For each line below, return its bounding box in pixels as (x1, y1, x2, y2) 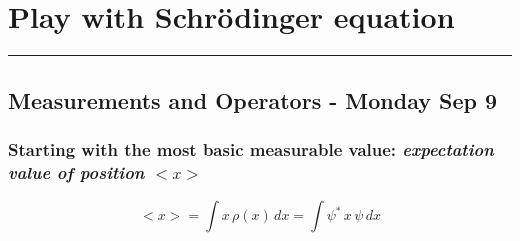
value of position (8, 159, 145, 184)
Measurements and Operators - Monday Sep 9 (8, 84, 498, 115)
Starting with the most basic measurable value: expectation (8, 136, 494, 161)
